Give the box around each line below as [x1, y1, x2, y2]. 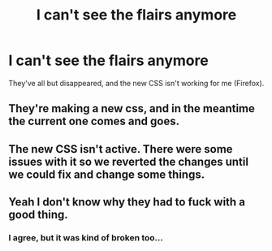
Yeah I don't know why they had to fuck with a [8, 195, 246, 209]
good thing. [8, 208, 69, 222]
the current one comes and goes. [8, 115, 180, 128]
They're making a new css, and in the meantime [8, 102, 256, 115]
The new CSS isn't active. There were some [8, 142, 233, 156]
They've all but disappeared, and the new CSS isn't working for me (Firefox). [8, 78, 265, 88]
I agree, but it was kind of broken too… [8, 232, 164, 244]
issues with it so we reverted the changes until [8, 154, 249, 168]
